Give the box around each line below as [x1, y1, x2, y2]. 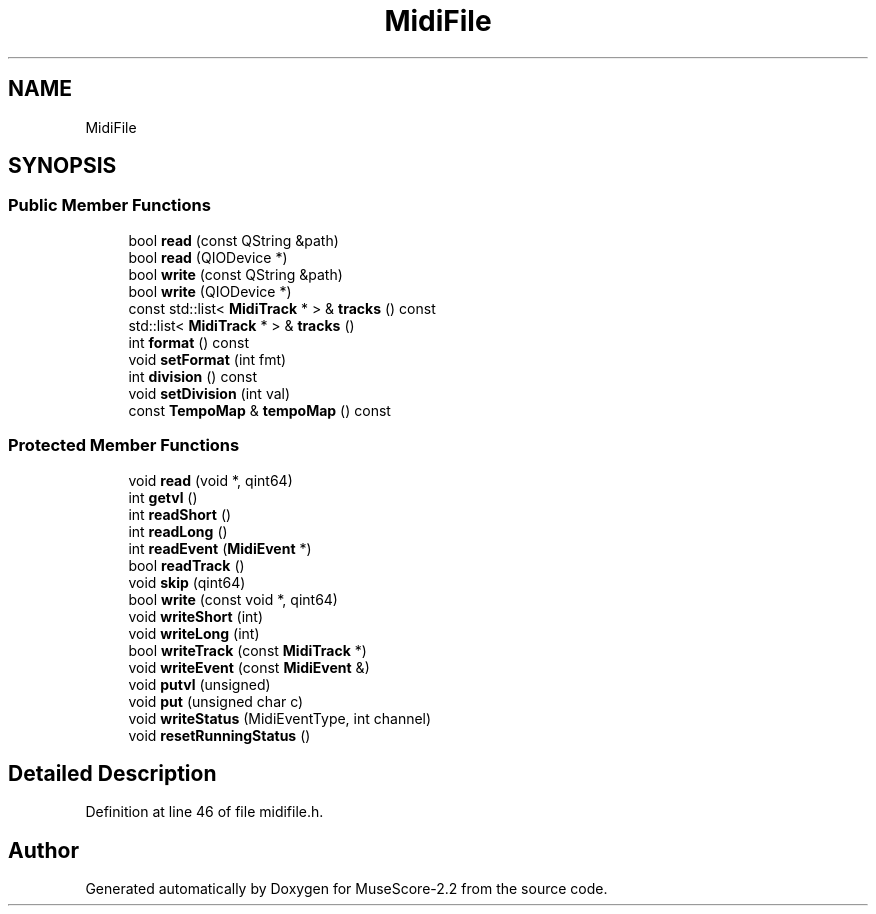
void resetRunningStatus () [128, 726, 311, 744]
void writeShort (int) [128, 607, 264, 625]
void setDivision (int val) [128, 384, 291, 402]
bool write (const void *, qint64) [128, 590, 338, 608]
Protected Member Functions [8, 435, 240, 456]
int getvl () [128, 488, 198, 506]
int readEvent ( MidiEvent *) [128, 539, 312, 557]
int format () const [128, 333, 250, 351]
